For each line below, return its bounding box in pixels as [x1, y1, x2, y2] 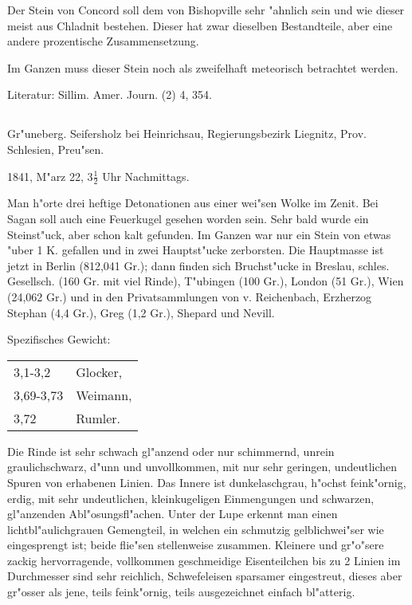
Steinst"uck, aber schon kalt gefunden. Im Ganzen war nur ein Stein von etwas [7, 226, 391, 242]
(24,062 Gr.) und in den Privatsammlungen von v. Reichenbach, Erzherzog [7, 288, 372, 304]
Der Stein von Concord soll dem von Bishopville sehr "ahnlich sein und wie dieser [7, 2, 405, 18]
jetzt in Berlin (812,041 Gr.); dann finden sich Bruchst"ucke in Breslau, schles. [7, 257, 390, 273]
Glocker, [76, 362, 123, 381]
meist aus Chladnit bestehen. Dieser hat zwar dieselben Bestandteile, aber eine [7, 17, 393, 33]
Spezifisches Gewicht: [7, 331, 111, 348]
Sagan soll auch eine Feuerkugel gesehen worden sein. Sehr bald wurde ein [7, 210, 369, 226]
